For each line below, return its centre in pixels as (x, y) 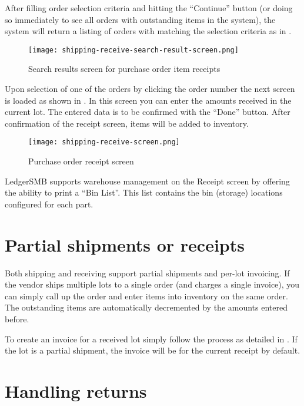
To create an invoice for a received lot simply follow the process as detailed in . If (151, 339)
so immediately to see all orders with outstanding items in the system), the (140, 19)
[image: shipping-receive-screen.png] (104, 142)
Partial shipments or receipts (125, 244)
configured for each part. (49, 204)
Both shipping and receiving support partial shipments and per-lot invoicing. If (147, 273)
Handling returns (76, 390)
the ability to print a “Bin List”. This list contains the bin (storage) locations (144, 192)
